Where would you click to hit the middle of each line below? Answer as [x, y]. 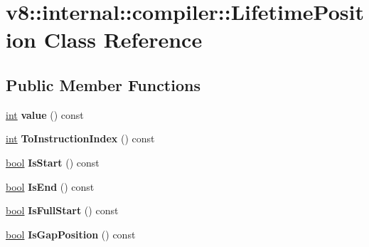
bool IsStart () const [53, 162]
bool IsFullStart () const [62, 210]
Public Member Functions [103, 84]
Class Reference [123, 40]
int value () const [45, 114]
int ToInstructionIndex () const [80, 138]
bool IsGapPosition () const [71, 234]
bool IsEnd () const [50, 186]
